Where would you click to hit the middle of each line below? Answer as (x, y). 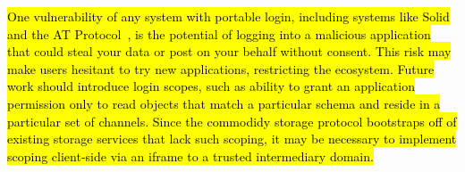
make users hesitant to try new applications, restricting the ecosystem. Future (221, 68)
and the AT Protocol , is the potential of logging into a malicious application (219, 33)
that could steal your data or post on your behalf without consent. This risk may (229, 51)
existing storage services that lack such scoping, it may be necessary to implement (232, 139)
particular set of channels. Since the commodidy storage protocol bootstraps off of (232, 121)
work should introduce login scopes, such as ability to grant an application (211, 86)
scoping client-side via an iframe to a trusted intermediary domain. (190, 156)
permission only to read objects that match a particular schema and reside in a (224, 103)
